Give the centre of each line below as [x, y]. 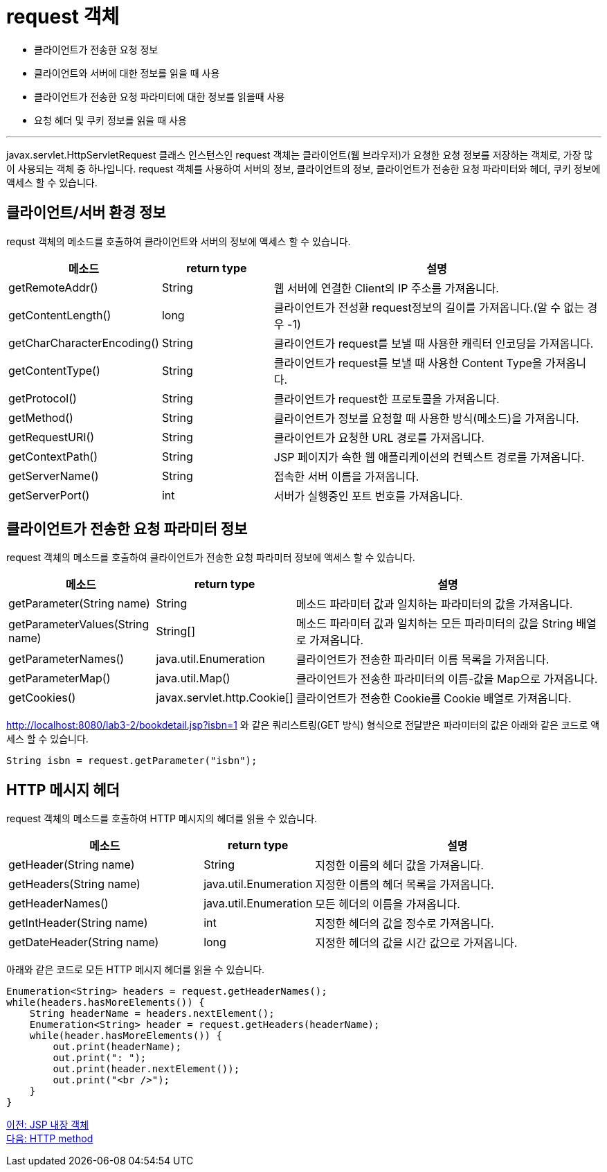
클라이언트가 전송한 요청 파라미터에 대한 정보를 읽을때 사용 [160, 96]
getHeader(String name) [72, 865]
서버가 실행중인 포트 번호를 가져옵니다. [368, 496]
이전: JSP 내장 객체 [48, 1125]
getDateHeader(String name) [84, 942]
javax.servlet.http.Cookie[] [225, 698]
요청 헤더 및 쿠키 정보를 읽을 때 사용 [110, 120]
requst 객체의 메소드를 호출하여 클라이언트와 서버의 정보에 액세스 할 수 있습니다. [179, 241]
